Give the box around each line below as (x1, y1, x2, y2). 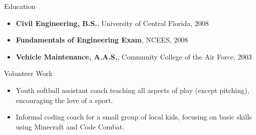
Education (4, 1, 36, 11)
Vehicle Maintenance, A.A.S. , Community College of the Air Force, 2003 (16, 51, 252, 61)
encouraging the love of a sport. (16, 94, 113, 105)
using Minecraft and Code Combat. (16, 121, 125, 131)
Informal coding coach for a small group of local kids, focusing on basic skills (16, 111, 252, 122)
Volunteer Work (4, 68, 53, 78)
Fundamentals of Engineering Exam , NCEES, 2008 (16, 34, 188, 45)
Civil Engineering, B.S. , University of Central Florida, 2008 (16, 17, 209, 28)
